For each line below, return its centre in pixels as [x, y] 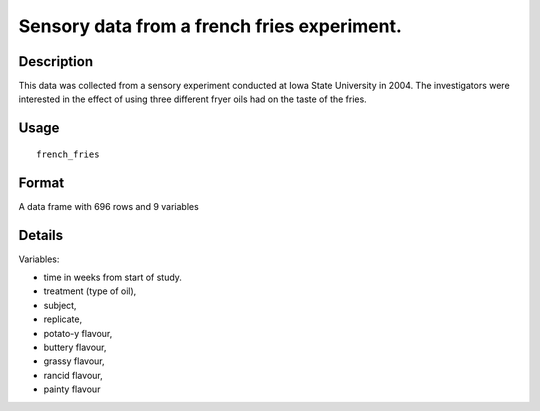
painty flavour [72, 389]
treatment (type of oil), [90, 291]
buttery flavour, [75, 347]
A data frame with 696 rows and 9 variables [108, 206]
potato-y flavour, [78, 333]
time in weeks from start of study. [112, 277]
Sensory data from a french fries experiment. [210, 26]
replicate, [63, 319]
